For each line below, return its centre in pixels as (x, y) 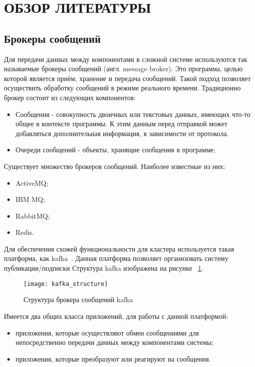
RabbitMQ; (33, 215)
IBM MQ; (30, 199)
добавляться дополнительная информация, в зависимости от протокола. (122, 133)
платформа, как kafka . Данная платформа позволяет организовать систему (116, 258)
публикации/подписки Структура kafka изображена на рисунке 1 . (104, 268)
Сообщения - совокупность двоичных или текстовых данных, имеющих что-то (133, 114)
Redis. (25, 232)
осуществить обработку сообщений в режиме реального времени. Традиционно (122, 88)
